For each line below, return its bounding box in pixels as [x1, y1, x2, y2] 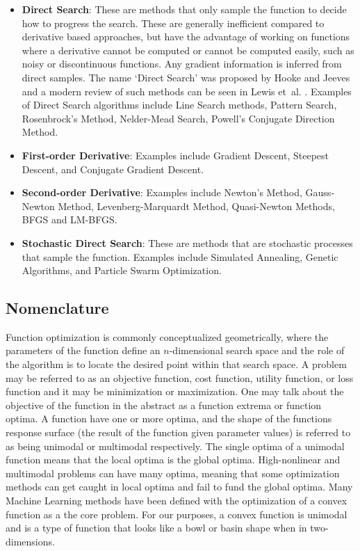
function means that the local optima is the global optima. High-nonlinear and [6, 452, 341, 467]
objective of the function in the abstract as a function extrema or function [6, 397, 322, 412]
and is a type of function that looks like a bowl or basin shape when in [6, 520, 307, 535]
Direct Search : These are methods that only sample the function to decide [22, 2, 347, 16]
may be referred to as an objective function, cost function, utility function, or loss [6, 370, 354, 385]
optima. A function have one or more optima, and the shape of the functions [6, 411, 332, 426]
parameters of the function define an [6, 343, 161, 358]
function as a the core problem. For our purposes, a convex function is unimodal [6, 506, 347, 521]
